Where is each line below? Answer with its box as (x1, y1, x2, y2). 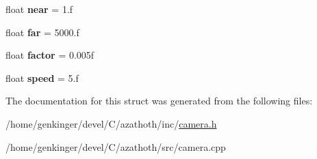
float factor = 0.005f (5, 48, 94, 62)
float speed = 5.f (5, 70, 79, 85)
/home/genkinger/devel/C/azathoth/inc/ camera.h (5, 116, 217, 130)
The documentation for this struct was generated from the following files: (5, 93, 313, 108)
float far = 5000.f (5, 25, 79, 39)
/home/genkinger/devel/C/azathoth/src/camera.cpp (5, 139, 226, 154)
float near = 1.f (5, 2, 73, 16)
